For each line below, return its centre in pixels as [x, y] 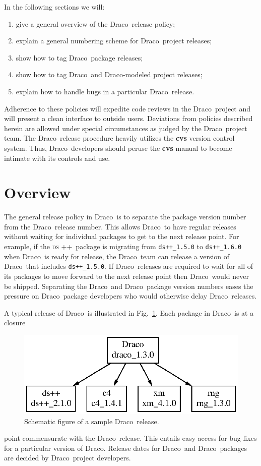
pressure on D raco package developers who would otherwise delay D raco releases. [130, 296]
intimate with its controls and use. [57, 158]
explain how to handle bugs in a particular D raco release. [105, 91]
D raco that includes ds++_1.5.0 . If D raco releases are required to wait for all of [129, 266]
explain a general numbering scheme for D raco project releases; [114, 41]
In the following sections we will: [54, 7]
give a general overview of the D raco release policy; [95, 23]
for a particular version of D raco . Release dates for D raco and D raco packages [126, 448]
